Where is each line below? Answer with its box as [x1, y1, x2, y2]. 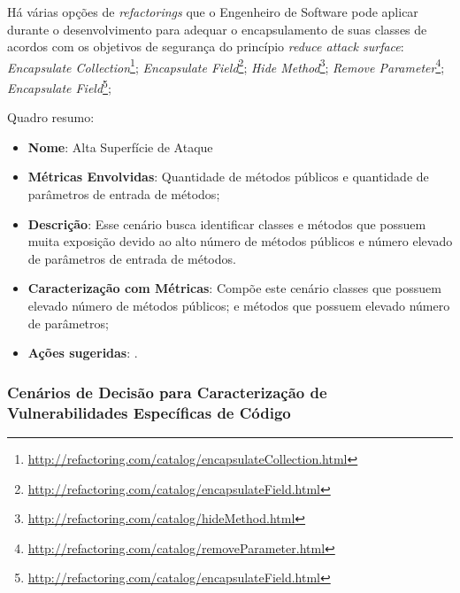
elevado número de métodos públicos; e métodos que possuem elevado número [27, 296, 450, 315]
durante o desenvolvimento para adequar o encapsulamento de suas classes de [7, 19, 427, 38]
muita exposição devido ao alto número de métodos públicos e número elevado [27, 232, 453, 250]
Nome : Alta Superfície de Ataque [27, 137, 213, 156]
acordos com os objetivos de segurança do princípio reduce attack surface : [7, 37, 404, 56]
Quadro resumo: [7, 108, 95, 127]
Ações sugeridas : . [27, 343, 138, 362]
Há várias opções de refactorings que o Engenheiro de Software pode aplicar [7, 3, 418, 20]
